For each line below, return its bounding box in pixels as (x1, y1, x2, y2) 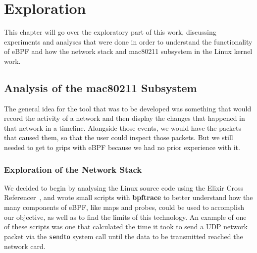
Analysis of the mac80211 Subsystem (4, 80, 197, 95)
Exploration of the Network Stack (4, 163, 142, 175)
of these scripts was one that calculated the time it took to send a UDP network (4, 221, 248, 232)
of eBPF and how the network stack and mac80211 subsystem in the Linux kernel (4, 46, 253, 56)
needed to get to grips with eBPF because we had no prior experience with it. (4, 142, 240, 152)
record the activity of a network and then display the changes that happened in (4, 113, 245, 123)
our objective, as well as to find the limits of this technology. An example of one (4, 211, 247, 222)
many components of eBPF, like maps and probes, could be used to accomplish (4, 202, 245, 212)
